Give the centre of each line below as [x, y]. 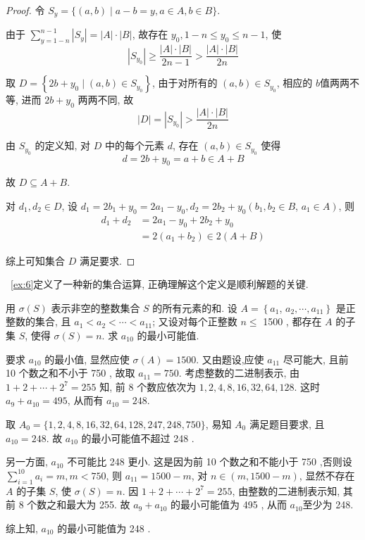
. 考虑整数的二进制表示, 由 [239, 373]
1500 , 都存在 [292, 321]
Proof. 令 [25, 10]
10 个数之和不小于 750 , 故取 [70, 373]
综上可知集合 [35, 260]
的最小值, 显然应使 [87, 359]
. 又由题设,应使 [230, 359]
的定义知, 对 [63, 145]
